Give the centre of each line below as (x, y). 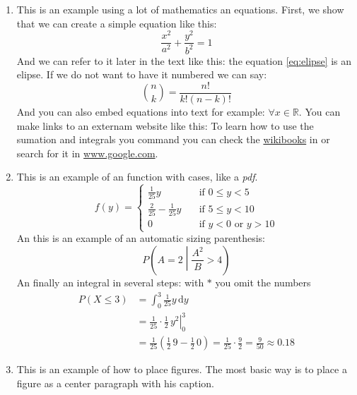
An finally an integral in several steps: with (110, 282)
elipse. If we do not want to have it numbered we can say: (142, 74)
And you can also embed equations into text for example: (141, 111)
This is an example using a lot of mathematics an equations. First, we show (180, 9)
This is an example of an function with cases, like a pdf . (137, 177)
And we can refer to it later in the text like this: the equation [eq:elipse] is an (184, 60)
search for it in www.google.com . (87, 153)
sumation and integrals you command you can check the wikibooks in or (173, 139)
